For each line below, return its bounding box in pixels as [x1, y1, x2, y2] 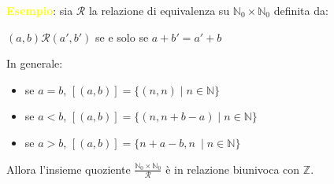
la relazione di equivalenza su [88, 2, 230, 18]
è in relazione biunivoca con [165, 160, 300, 177]
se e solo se [95, 28, 149, 45]
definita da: [273, 2, 328, 18]
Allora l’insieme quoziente [6, 160, 131, 177]
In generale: [6, 55, 63, 72]
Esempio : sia [6, 2, 73, 18]
